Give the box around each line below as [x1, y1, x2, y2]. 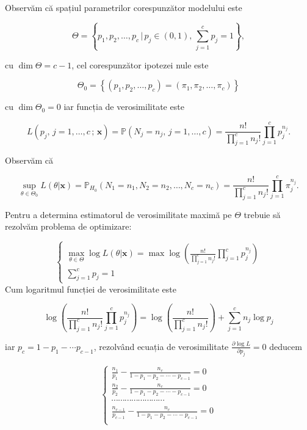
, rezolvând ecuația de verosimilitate [93, 340, 229, 352]
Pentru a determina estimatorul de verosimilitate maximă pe [5, 208, 232, 220]
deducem [269, 340, 302, 352]
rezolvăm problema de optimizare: [5, 220, 132, 233]
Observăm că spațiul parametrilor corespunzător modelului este [5, 1, 242, 13]
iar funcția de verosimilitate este [63, 100, 184, 113]
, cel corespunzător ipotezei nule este [71, 58, 209, 71]
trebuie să [244, 208, 281, 220]
